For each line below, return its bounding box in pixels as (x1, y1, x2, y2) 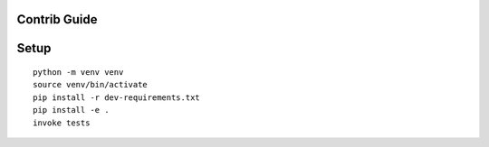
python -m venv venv (33, 68, 124, 78)
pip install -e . (33, 105, 110, 115)
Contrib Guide (16, 12, 98, 27)
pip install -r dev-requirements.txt (33, 92, 201, 103)
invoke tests (33, 117, 91, 128)
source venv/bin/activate (33, 79, 149, 90)
